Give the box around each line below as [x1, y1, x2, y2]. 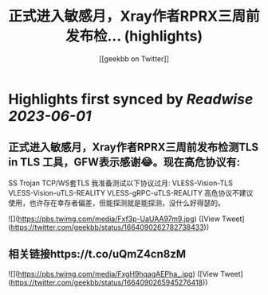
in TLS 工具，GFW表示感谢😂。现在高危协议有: [8, 156, 241, 169]
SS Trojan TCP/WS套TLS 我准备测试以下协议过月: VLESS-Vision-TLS [8, 178, 234, 188]
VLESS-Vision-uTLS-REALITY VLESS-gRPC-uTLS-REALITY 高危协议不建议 [8, 188, 254, 197]
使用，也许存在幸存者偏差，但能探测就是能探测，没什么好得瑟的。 [8, 198, 225, 208]
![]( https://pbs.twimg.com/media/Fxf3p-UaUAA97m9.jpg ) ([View [8, 214, 221, 223]
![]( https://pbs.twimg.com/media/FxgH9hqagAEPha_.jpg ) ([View [8, 269, 219, 278]
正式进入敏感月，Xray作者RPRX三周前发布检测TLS [8, 141, 259, 154]
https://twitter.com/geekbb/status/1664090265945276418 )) [10, 278, 208, 287]
